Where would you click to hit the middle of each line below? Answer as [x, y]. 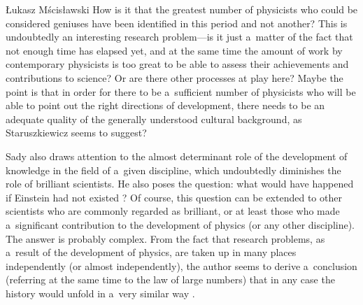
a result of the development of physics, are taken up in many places [151, 252]
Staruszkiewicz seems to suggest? [76, 133]
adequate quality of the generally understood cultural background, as [154, 119]
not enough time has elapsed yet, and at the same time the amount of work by [174, 50]
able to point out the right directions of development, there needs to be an [165, 105]
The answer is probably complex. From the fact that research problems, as [165, 238]
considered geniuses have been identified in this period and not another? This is [177, 23]
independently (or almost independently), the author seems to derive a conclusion [181, 265]
